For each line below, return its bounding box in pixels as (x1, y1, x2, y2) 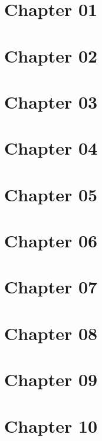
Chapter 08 (4, 321, 98, 345)
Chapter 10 (4, 413, 98, 437)
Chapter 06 (4, 228, 98, 253)
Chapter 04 (4, 136, 98, 160)
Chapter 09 (4, 367, 98, 391)
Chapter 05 (4, 182, 98, 206)
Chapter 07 (4, 275, 98, 299)
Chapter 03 (4, 89, 98, 113)
